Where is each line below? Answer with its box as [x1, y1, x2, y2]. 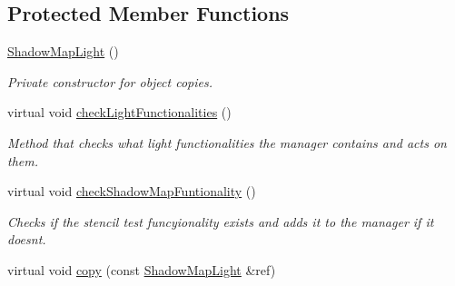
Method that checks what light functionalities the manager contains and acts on [7, 133, 447, 152]
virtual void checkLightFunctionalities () [7, 103, 232, 122]
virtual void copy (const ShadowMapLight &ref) [7, 260, 276, 279]
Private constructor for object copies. [7, 72, 213, 91]
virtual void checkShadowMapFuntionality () [7, 182, 256, 201]
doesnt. [7, 230, 46, 249]
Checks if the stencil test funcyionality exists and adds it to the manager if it [7, 212, 434, 231]
